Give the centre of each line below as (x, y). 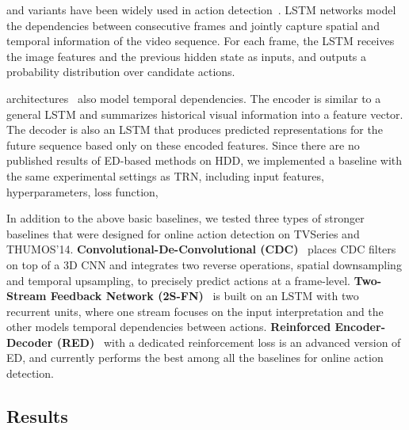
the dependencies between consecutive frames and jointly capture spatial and (193, 25)
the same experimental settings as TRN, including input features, (165, 175)
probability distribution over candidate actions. (121, 72)
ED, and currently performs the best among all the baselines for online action (195, 358)
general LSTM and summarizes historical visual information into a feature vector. (205, 114)
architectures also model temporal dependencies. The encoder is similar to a (194, 98)
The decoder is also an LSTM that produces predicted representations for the (195, 129)
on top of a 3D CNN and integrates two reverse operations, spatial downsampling (204, 264)
